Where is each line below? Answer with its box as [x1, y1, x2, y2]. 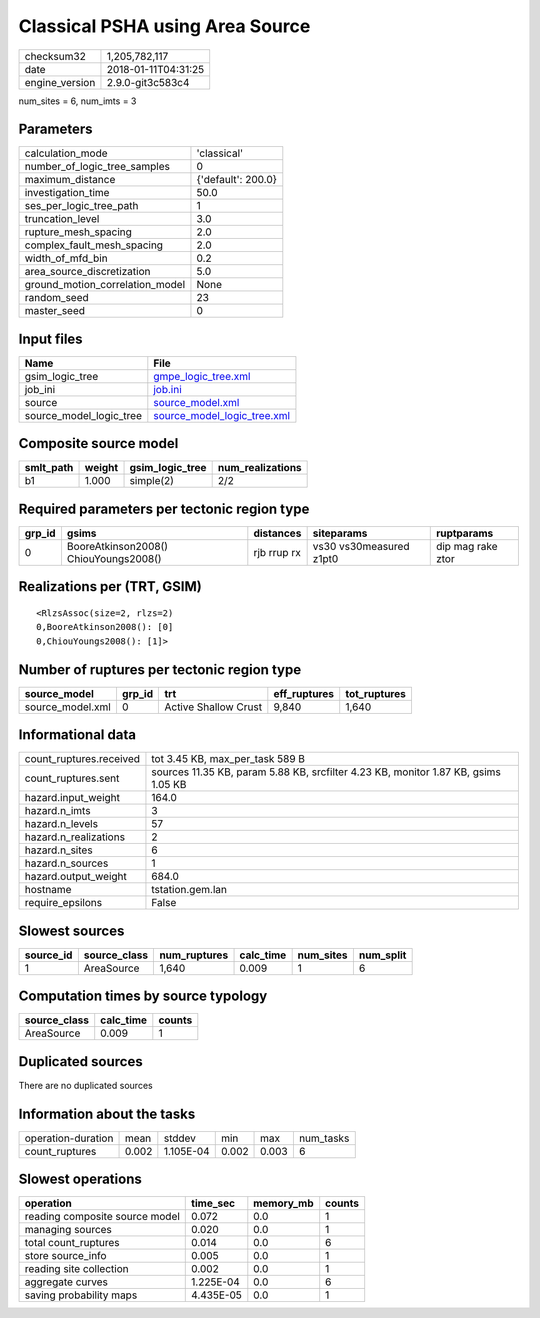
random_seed [24, 291, 89, 305]
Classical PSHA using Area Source [18, 15, 311, 37]
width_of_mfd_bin [24, 251, 109, 265]
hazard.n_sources [24, 856, 109, 870]
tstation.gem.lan [151, 883, 227, 897]
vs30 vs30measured [312, 540, 410, 553]
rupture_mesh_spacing [24, 225, 132, 239]
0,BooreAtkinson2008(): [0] [36, 621, 174, 633]
